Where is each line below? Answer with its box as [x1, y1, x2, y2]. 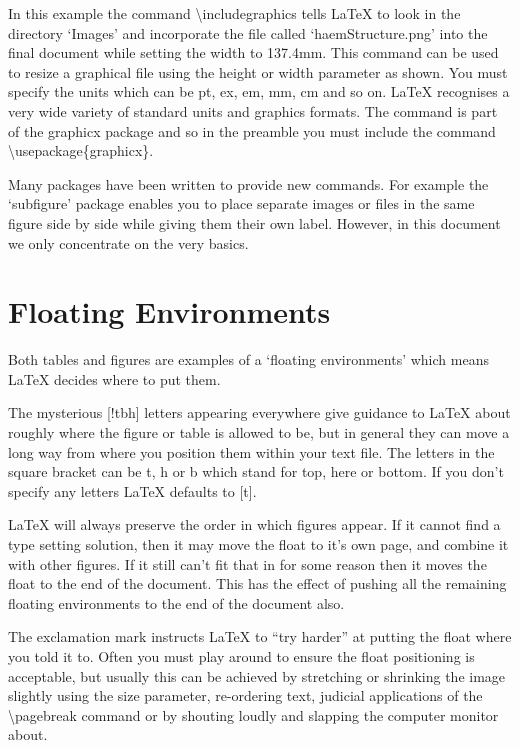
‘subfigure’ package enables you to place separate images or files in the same [8, 193, 475, 214]
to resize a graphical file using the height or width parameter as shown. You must [8, 61, 508, 82]
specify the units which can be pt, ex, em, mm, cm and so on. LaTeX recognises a [8, 81, 510, 102]
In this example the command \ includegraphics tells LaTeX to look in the [8, 3, 461, 23]
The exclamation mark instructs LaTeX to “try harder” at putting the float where [8, 626, 512, 647]
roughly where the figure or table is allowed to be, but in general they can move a [8, 422, 510, 443]
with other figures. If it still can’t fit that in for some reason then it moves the [8, 553, 487, 574]
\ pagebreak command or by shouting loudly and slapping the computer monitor [8, 704, 499, 725]
